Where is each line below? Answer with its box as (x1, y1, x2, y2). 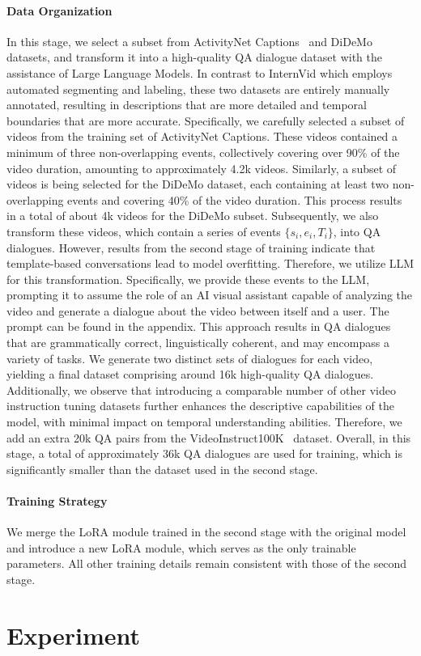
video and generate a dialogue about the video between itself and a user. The (6, 302, 389, 319)
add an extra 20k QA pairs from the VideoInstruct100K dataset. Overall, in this (6, 429, 411, 446)
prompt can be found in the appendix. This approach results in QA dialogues (6, 318, 391, 335)
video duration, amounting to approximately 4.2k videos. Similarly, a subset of (6, 159, 397, 176)
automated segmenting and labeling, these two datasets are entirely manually (6, 80, 390, 97)
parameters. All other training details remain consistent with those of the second (6, 555, 407, 572)
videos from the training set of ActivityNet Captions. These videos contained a (6, 128, 398, 145)
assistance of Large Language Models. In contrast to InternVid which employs (6, 64, 393, 81)
